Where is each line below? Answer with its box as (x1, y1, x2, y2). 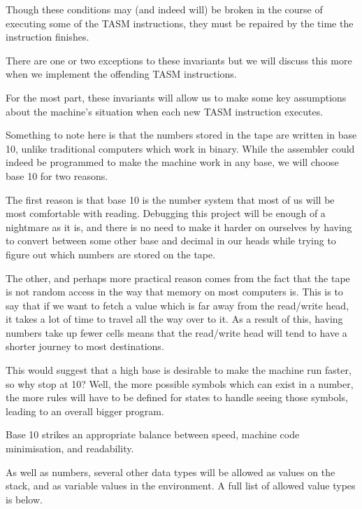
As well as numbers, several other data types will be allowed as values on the (6, 464, 335, 479)
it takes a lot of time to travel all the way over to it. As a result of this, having (6, 312, 343, 326)
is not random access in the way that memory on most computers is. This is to (6, 284, 343, 299)
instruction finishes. (6, 29, 89, 44)
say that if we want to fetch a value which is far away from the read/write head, (6, 298, 349, 312)
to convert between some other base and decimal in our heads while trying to (6, 233, 336, 248)
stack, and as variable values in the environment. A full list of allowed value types (6, 478, 356, 493)
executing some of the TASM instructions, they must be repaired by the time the (6, 15, 354, 30)
